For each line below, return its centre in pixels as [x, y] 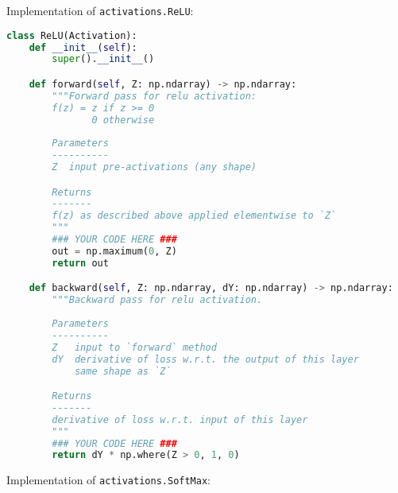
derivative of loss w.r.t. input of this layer [180, 419]
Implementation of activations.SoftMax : [108, 480]
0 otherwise [123, 120]
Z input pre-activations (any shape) [154, 167]
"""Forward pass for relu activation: [154, 96]
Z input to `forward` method [134, 347]
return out [80, 263]
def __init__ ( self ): [83, 47]
